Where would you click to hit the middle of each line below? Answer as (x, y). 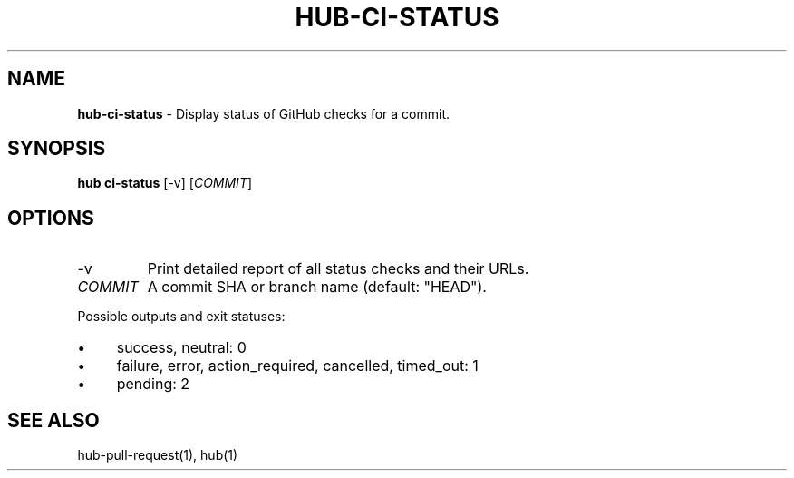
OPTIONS (51, 218)
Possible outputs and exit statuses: (181, 317)
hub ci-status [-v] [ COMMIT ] (165, 183)
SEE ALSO (53, 420)
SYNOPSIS (57, 149)
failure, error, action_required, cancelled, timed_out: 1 (297, 366)
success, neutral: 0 (181, 348)
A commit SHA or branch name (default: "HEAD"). (317, 287)
